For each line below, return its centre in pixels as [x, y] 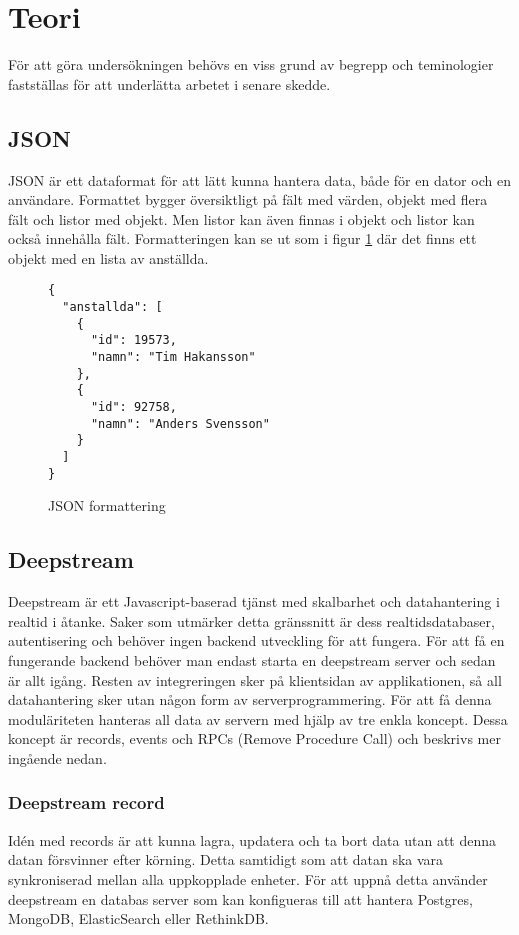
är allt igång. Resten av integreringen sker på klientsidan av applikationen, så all [255, 679]
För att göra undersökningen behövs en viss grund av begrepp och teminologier [251, 64]
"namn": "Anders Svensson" [180, 423]
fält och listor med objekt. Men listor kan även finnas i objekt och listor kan [241, 218]
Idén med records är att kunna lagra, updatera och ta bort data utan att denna [252, 839]
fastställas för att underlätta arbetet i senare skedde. [169, 83]
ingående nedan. [57, 757]
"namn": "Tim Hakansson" [173, 357]
